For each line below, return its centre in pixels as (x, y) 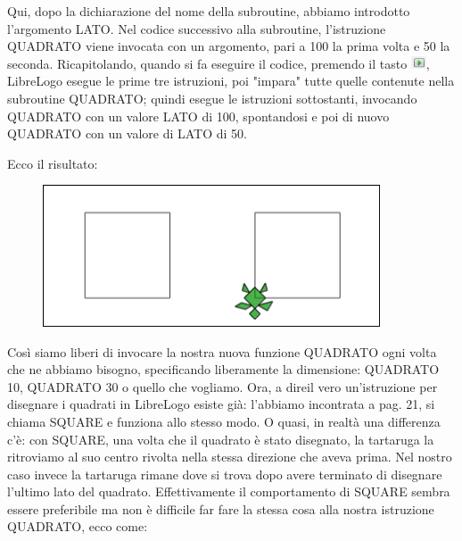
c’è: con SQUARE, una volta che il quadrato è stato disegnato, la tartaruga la (221, 439)
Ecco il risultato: (53, 163)
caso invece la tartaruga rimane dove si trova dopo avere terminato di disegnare (225, 474)
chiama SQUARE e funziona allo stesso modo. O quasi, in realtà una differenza (224, 421)
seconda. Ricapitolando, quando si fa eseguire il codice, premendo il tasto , (219, 63)
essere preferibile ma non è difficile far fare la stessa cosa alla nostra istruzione (221, 508)
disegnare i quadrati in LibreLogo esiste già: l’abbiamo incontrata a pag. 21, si (221, 404)
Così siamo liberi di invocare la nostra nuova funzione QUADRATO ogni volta (222, 351)
